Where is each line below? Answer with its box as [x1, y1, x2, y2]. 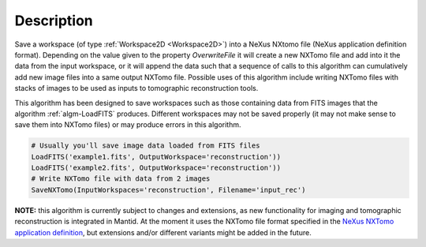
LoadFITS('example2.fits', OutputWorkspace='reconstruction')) [31, 163, 282, 173]
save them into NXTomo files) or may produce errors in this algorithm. [14, 120, 241, 129]
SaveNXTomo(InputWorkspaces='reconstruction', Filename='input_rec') [31, 185, 306, 194]
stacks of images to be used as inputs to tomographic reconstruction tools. [14, 84, 259, 93]
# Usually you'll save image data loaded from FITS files [31, 141, 260, 150]
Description [14, 12, 94, 29]
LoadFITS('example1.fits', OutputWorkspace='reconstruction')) [31, 152, 282, 161]
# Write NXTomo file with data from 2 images [31, 174, 211, 183]
